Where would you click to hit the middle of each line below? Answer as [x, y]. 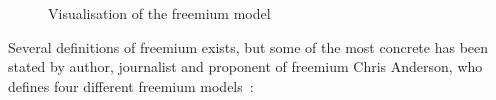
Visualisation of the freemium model [159, 13]
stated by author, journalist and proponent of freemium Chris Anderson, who [245, 66]
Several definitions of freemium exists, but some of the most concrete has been [248, 46]
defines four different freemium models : [131, 85]
